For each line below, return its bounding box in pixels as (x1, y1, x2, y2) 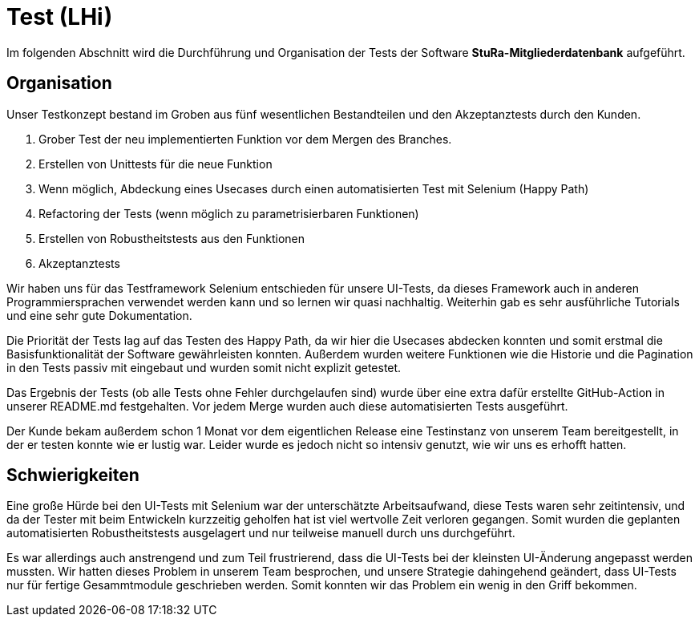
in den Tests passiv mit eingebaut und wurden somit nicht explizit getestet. (6, 360, 402, 374)
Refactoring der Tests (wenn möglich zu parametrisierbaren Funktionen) (38, 206, 419, 220)
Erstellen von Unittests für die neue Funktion (38, 156, 273, 171)
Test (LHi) (6, 3, 113, 30)
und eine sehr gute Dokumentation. (6, 308, 192, 322)
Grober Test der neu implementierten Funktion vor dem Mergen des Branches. (38, 131, 452, 146)
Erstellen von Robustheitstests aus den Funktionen (38, 231, 305, 245)
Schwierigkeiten (6, 465, 139, 486)
